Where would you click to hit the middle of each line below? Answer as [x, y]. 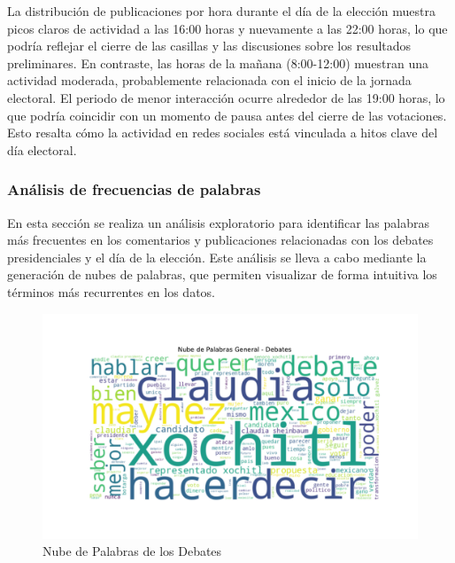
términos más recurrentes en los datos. [112, 291]
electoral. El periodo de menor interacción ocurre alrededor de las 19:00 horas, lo [226, 97]
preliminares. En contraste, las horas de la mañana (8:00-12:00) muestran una [218, 63]
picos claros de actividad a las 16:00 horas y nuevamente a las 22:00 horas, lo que [227, 28]
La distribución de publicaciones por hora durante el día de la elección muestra [222, 11]
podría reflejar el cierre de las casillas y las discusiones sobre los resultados [209, 46]
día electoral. [42, 149]
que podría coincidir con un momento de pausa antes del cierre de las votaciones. [227, 115]
